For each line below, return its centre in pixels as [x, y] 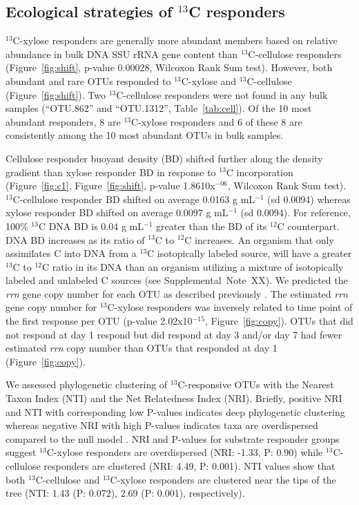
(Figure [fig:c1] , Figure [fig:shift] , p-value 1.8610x [110, 185]
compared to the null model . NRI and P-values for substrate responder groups [173, 438]
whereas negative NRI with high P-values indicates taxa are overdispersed [162, 425]
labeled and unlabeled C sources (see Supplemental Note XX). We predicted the [177, 280]
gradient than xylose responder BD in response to [111, 172]
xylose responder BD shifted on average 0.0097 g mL [117, 212]
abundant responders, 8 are [63, 121]
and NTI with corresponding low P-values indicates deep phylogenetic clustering [175, 411]
